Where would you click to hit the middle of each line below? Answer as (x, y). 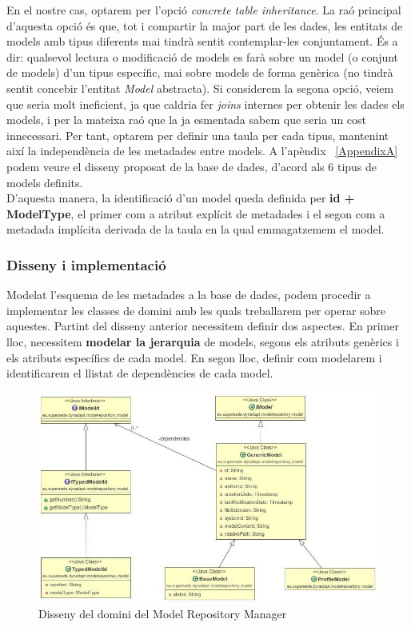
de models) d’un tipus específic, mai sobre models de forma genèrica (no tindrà (200, 72)
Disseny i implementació (86, 264)
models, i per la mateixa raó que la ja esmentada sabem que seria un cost (187, 120)
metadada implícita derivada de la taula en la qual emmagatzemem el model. (196, 229)
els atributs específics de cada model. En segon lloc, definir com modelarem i (194, 357)
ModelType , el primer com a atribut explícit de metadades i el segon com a (196, 213)
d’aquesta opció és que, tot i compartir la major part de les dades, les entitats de (205, 25)
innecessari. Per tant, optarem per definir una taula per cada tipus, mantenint (198, 135)
